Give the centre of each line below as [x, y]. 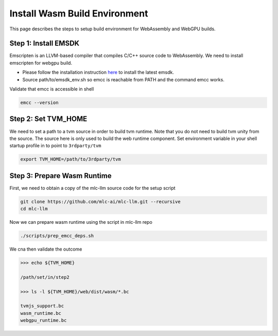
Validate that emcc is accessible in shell [52, 89]
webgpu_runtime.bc [44, 321]
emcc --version [39, 103]
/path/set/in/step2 [45, 277]
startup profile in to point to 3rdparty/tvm [55, 146]
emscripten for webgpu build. [41, 63]
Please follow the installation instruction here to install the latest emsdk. [98, 73]
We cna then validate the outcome [46, 249]
